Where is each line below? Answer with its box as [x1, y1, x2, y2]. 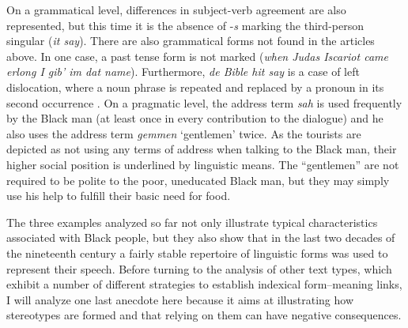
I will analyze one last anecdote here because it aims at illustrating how [6, 291, 354, 307]
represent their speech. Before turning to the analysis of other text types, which [6, 260, 392, 277]
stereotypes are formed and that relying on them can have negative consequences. [6, 307, 402, 323]
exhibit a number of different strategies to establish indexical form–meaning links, [6, 276, 402, 292]
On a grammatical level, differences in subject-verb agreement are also [6, 2, 346, 17]
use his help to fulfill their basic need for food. [6, 187, 231, 204]
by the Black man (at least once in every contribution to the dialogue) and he [6, 110, 383, 126]
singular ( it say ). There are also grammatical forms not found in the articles [6, 32, 375, 49]
